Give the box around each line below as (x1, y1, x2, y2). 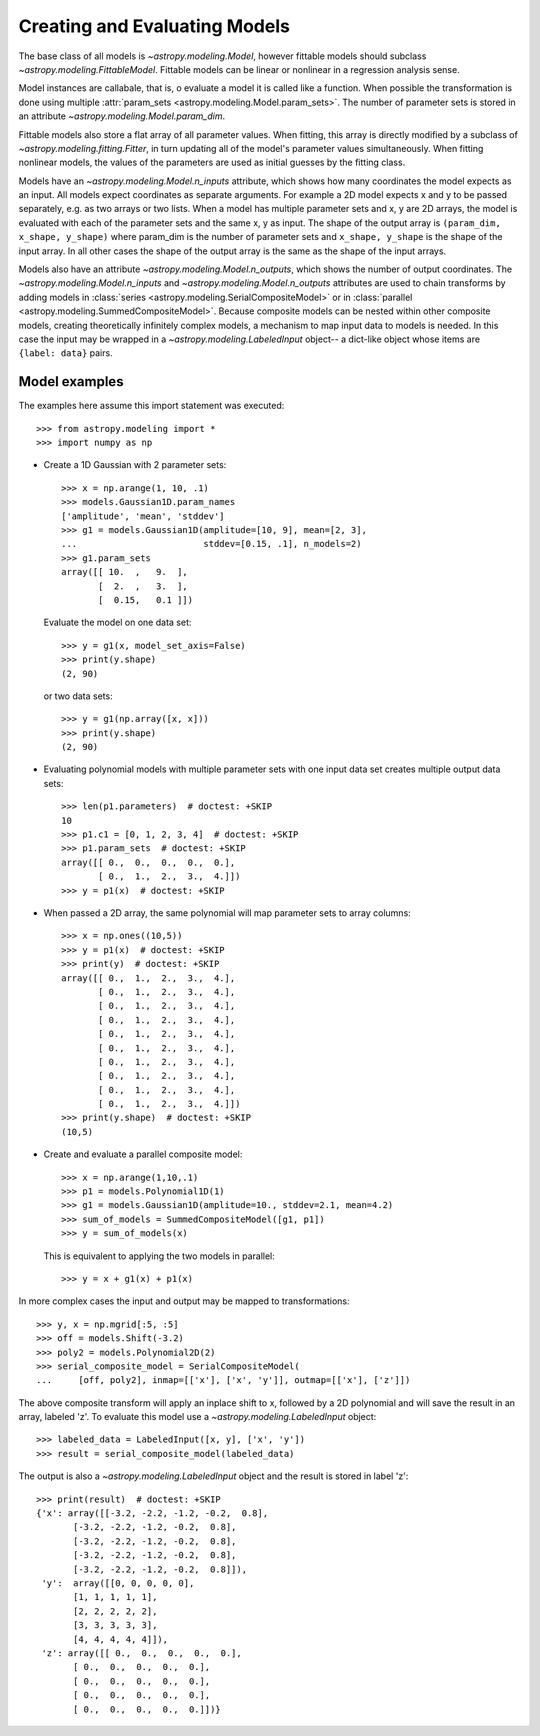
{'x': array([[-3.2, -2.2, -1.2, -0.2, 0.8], (36, 1508, 269, 1519)
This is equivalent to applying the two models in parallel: (43, 1250, 275, 1262)
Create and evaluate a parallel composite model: (43, 1148, 243, 1160)
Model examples (18, 373, 124, 390)
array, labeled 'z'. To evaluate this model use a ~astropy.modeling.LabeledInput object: (18, 1411, 377, 1423)
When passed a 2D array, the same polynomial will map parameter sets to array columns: (43, 906, 412, 919)
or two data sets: (43, 690, 114, 702)
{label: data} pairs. (18, 347, 114, 359)
